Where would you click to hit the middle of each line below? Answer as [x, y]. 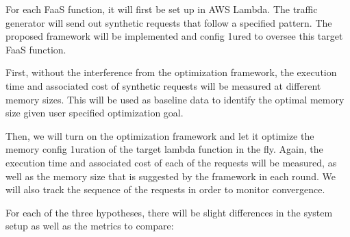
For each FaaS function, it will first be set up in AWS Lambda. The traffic [162, 9]
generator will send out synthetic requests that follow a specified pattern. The [169, 22]
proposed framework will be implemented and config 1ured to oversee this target [174, 36]
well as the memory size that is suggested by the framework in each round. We [171, 176]
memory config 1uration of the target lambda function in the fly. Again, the [164, 149]
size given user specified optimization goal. [95, 113]
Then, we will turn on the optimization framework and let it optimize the [160, 135]
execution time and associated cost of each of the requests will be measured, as [171, 162]
